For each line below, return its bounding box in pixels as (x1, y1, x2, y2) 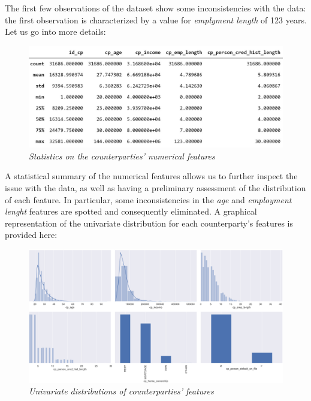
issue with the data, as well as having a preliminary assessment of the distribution (5, 181, 306, 194)
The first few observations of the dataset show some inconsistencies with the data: (5, 2, 306, 14)
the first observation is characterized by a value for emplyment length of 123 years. (5, 13, 307, 26)
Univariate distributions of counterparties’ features (29, 385, 214, 397)
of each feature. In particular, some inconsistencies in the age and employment (5, 193, 292, 206)
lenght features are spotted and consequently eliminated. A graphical (5, 205, 257, 218)
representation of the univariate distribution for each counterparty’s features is (5, 216, 294, 229)
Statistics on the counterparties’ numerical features (29, 149, 215, 162)
